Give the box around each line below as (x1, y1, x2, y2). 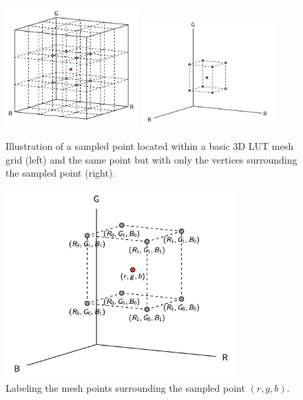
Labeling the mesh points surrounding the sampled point (6, 380, 245, 395)
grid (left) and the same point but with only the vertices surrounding (6, 152, 297, 166)
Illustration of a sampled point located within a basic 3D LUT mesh (6, 139, 294, 153)
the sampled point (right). (6, 166, 116, 180)
